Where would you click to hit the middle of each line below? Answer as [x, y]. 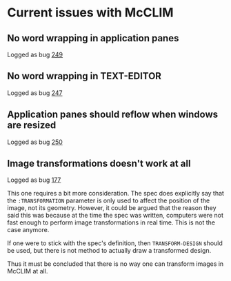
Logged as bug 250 [35, 142]
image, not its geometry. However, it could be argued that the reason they [112, 208]
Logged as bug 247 [35, 93]
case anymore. [28, 230]
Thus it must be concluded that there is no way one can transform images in [115, 264]
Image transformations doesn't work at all [99, 164]
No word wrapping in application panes [93, 38]
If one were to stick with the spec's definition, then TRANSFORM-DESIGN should [115, 243]
